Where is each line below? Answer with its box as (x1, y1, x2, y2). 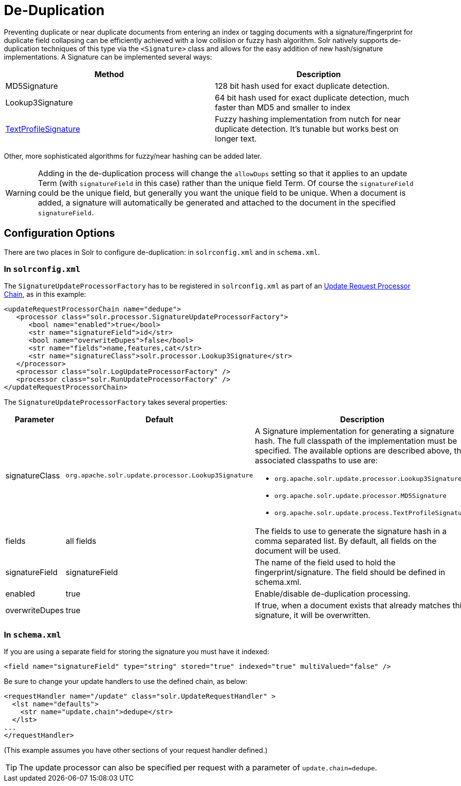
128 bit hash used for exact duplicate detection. (215, 81, 390, 91)
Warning (5, 187, 36, 198)
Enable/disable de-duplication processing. (255, 589, 410, 599)
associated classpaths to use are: (255, 455, 378, 466)
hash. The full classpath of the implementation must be (255, 436, 457, 446)
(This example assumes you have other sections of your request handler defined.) (4, 746, 268, 755)
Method (94, 69, 124, 79)
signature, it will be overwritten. (255, 610, 371, 621)
